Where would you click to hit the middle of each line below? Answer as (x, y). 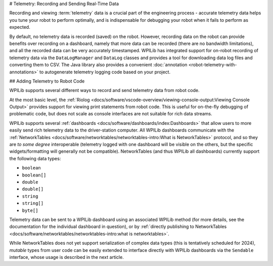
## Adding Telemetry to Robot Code (47, 81)
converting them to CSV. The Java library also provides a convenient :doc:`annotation (98, 65)
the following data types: (35, 158)
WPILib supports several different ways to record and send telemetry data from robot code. (104, 91)
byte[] (30, 210)
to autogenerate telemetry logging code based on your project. (105, 72)
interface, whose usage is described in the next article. (66, 257)
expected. (20, 27)
